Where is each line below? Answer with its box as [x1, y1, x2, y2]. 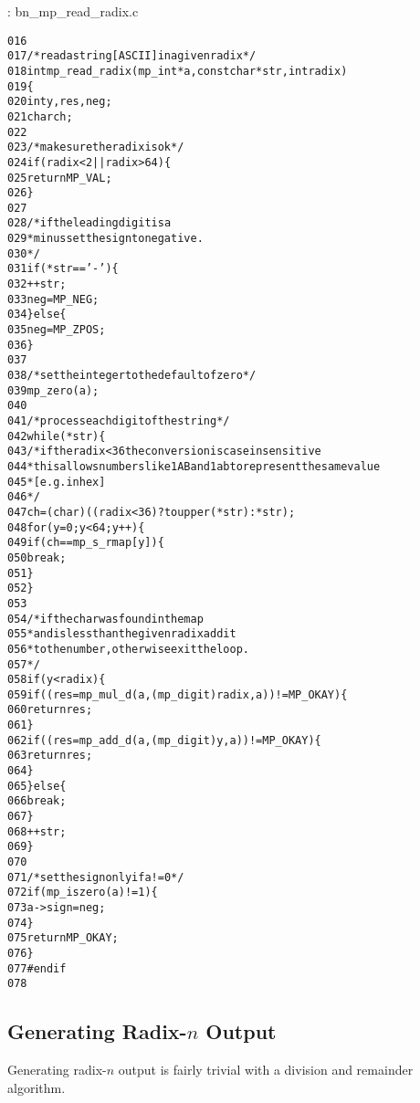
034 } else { [7, 308, 67, 321]
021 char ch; [7, 110, 73, 123]
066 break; [7, 794, 67, 808]
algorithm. [7, 1077, 66, 1097]
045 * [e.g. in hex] [7, 475, 106, 488]
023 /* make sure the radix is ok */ [7, 141, 184, 154]
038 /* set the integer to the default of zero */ [7, 369, 257, 383]
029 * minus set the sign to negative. [7, 232, 204, 246]
